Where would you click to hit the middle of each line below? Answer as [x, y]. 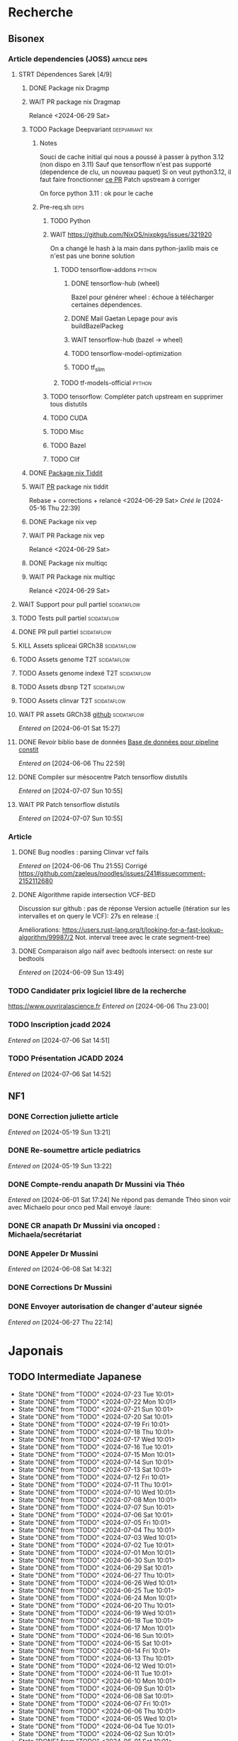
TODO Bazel [68, 445]
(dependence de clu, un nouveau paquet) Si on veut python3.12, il [135, 172]
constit [28, 749]
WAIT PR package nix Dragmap [75, 102]
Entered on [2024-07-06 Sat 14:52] [60, 1074]
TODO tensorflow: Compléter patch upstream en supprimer [137, 396]
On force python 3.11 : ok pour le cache [96, 193]
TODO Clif [65, 459]
